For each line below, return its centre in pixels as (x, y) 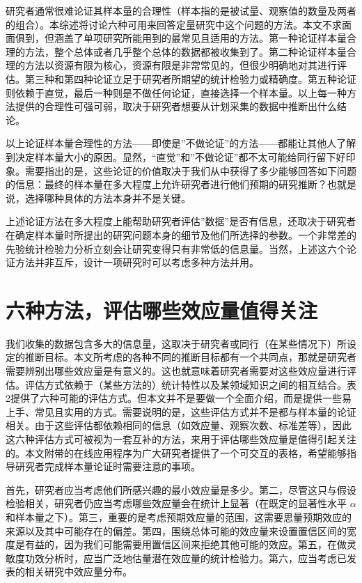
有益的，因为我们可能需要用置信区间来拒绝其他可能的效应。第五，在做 (186, 544)
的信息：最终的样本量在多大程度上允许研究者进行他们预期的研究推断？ (166, 184)
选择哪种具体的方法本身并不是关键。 (108, 197)
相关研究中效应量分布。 (78, 572)
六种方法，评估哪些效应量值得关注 (162, 310)
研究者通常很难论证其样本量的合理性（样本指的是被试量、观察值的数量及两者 (181, 10)
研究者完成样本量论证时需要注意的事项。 (108, 466)
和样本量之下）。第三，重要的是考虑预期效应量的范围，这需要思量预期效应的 (179, 516)
